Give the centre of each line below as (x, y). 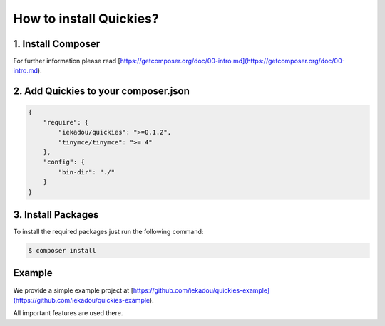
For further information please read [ (67, 61)
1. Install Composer (56, 44)
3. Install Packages (56, 215)
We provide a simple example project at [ (73, 290)
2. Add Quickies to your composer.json (102, 91)
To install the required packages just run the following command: (108, 232)
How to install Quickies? (86, 19)
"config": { (64, 162)
